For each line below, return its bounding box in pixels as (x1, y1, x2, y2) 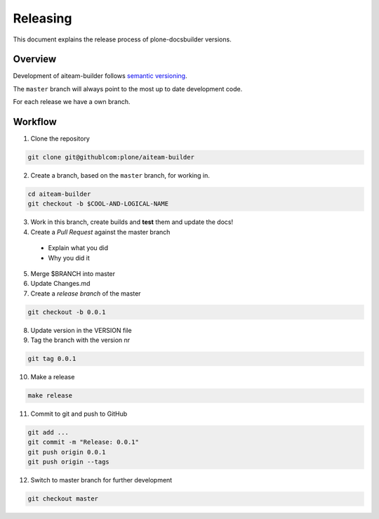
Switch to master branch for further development (30, 476, 173, 485)
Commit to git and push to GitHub (30, 409, 128, 418)
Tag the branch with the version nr (30, 336, 131, 344)
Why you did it (48, 254, 91, 262)
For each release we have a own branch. (13, 98, 131, 106)
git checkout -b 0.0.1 (27, 308, 106, 316)
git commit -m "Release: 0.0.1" (27, 438, 140, 446)
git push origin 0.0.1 (27, 448, 106, 456)
